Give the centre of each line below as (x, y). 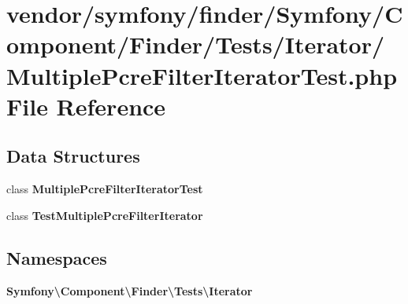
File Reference (86, 106)
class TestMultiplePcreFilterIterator (105, 215)
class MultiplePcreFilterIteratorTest (105, 189)
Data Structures (73, 156)
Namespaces (57, 257)
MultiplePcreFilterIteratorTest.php (202, 75)
